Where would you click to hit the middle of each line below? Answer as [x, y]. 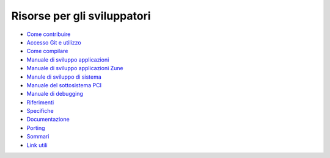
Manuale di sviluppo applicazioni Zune [75, 68]
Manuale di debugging [55, 94]
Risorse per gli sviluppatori [81, 16]
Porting [36, 127]
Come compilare [47, 51]
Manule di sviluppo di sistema [64, 77]
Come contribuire [49, 34]
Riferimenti [40, 102]
